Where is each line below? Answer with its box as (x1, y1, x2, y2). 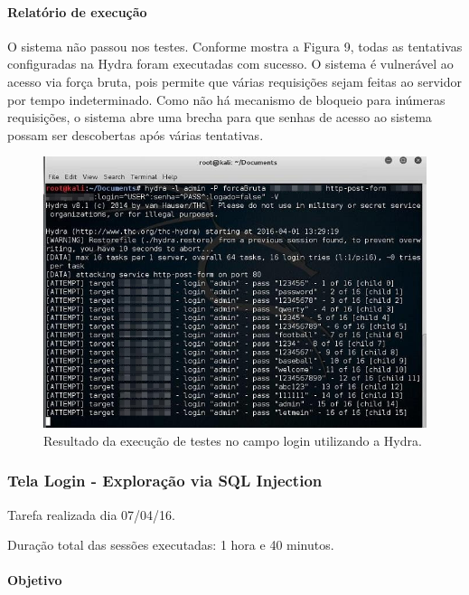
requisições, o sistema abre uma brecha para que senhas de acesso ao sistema (7, 108, 432, 127)
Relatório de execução (7, 2, 147, 21)
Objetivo (7, 571, 62, 590)
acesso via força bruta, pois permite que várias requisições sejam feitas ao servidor (7, 71, 462, 90)
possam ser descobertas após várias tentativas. (7, 125, 264, 144)
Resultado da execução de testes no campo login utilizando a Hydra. (43, 430, 422, 449)
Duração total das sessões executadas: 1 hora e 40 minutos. (7, 535, 334, 554)
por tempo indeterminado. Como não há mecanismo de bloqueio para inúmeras (7, 90, 446, 109)
